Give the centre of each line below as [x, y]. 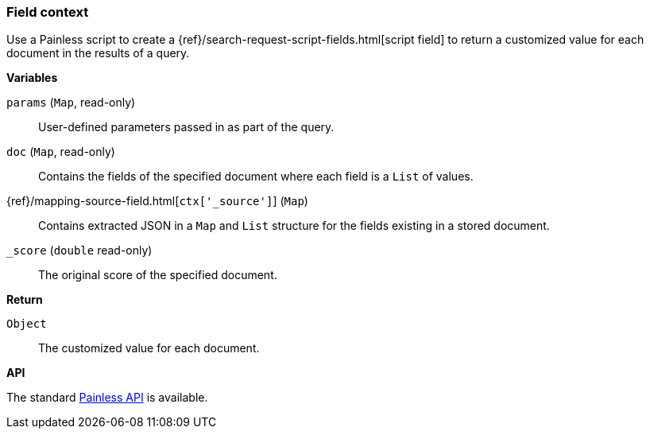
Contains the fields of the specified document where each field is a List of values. [256, 177]
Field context [48, 12]
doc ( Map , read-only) [61, 152]
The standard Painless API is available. [107, 398]
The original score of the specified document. [158, 275]
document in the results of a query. [98, 53]
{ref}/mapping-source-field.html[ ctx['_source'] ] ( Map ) [157, 201]
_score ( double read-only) [79, 251]
